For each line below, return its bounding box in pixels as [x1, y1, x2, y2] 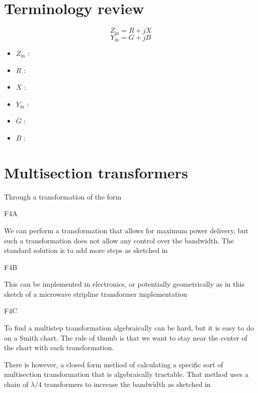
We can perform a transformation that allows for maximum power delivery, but [4, 225, 248, 235]
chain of [4, 379, 29, 389]
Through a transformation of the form [4, 191, 122, 202]
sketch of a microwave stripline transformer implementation [4, 288, 188, 299]
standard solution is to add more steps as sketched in [4, 245, 168, 255]
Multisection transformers [4, 162, 188, 182]
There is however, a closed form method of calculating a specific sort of [4, 359, 223, 369]
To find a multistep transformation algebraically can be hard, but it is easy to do [4, 322, 254, 333]
